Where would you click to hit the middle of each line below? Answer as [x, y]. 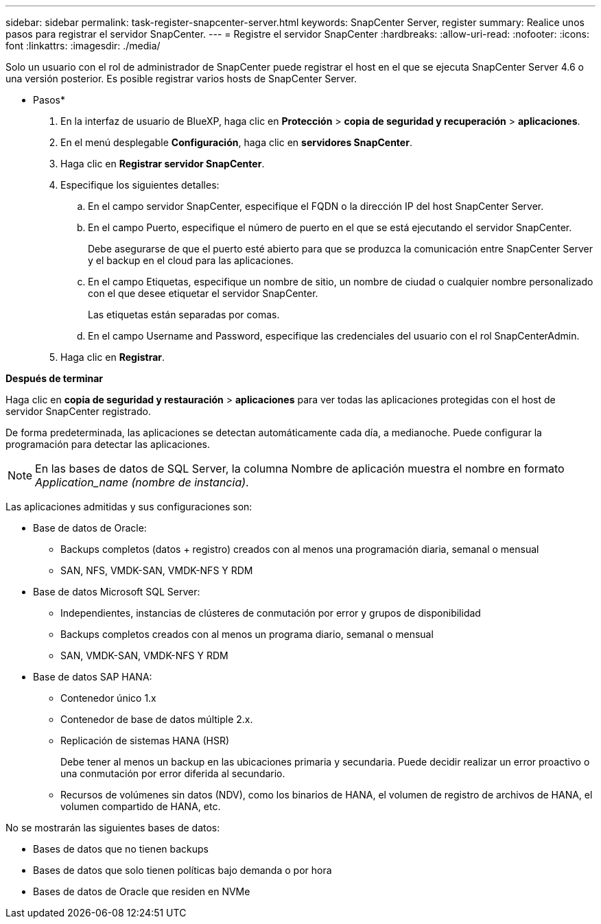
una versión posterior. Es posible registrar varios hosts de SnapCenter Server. [181, 79]
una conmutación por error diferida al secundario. [173, 773]
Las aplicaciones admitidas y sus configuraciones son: [129, 507]
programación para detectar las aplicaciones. [108, 444]
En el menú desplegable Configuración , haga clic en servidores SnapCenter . [236, 142]
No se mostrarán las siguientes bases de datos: [113, 828]
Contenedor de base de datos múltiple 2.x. [157, 719]
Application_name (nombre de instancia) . [142, 482]
